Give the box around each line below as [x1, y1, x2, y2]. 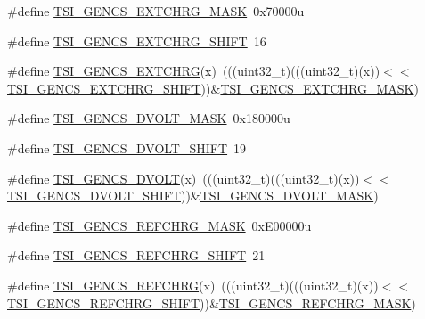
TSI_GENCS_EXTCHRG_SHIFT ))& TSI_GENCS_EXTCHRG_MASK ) [7, 78, 419, 97]
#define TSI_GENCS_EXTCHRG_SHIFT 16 [7, 31, 266, 50]
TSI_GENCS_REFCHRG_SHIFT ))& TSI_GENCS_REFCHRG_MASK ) [7, 293, 416, 312]
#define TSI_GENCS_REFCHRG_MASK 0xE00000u [7, 216, 312, 234]
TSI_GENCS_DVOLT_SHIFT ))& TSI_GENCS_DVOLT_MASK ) [7, 186, 379, 205]
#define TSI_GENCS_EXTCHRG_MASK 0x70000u [7, 2, 305, 20]
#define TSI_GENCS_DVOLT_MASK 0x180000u [7, 109, 290, 127]
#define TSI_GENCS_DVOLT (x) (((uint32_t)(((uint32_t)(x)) [7, 168, 360, 187]
